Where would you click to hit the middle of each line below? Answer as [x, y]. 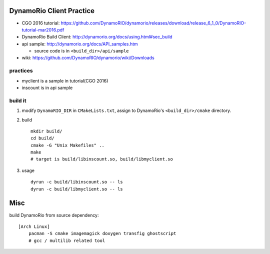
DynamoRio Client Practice [52, 11]
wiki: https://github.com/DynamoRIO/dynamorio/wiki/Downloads [88, 58]
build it [18, 100]
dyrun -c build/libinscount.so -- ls [77, 182]
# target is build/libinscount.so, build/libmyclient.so [102, 159]
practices [21, 71]
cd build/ [42, 138]
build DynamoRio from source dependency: [54, 215]
